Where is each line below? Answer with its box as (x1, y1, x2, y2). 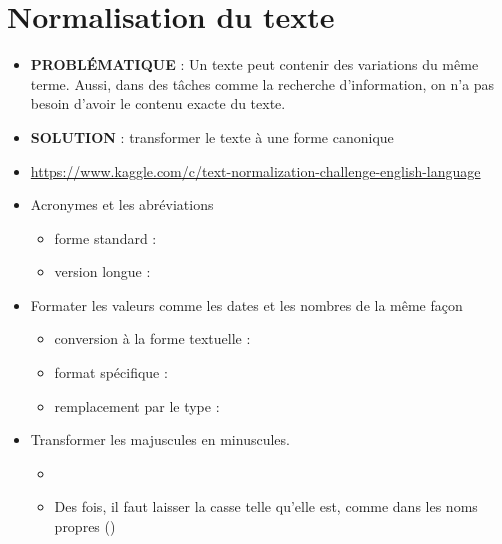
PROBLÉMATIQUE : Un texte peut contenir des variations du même (30, 54, 479, 75)
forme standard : (54, 227, 157, 248)
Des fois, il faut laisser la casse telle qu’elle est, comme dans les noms (54, 496, 478, 517)
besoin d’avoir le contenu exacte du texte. (30, 93, 286, 114)
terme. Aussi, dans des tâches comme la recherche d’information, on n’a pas (30, 73, 495, 94)
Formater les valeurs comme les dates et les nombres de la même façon (30, 294, 463, 315)
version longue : (54, 261, 151, 282)
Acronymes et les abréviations (30, 194, 214, 215)
